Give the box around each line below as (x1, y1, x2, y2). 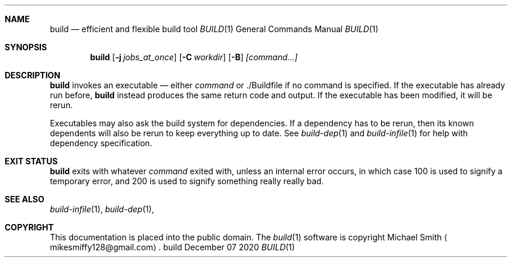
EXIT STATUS (5, 156, 58, 166)
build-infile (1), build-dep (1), (50, 204, 154, 214)
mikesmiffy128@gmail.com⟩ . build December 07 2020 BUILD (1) (50, 242, 295, 252)
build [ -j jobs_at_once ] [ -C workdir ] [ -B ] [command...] (90, 52, 298, 62)
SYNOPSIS (5, 42, 47, 52)
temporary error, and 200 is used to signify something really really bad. (50, 176, 324, 186)
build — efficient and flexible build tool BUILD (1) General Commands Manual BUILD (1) (50, 24, 379, 34)
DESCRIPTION (5, 70, 61, 80)
